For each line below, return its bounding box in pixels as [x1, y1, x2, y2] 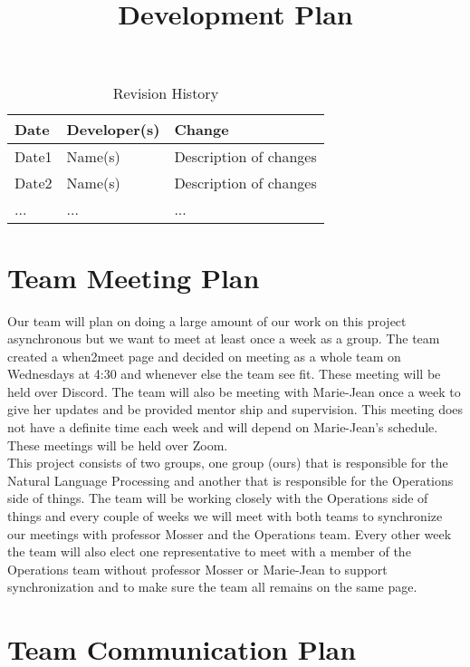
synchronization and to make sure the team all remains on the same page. [7, 577, 417, 596]
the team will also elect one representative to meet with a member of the [7, 542, 411, 561]
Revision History [112, 82, 219, 104]
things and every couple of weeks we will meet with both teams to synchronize [7, 507, 443, 526]
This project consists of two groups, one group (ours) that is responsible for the [7, 453, 448, 472]
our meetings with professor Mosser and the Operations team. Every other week [7, 524, 452, 543]
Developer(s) [66, 119, 160, 140]
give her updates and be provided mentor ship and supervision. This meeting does [7, 400, 464, 419]
